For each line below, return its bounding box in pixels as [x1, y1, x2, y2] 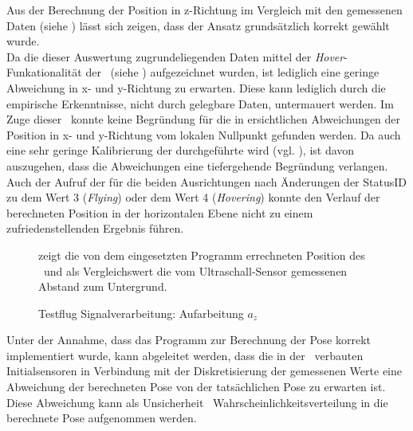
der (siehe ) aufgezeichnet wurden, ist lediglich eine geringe [85, 64, 380, 80]
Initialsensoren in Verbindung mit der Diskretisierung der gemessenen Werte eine [6, 362, 402, 379]
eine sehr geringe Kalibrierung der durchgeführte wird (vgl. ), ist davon [6, 142, 355, 159]
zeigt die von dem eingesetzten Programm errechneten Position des [38, 246, 365, 263]
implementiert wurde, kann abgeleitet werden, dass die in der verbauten [6, 347, 364, 363]
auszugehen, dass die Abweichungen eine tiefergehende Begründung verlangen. [6, 157, 388, 174]
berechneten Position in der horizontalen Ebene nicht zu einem [6, 204, 313, 221]
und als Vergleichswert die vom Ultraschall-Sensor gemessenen [43, 262, 348, 279]
